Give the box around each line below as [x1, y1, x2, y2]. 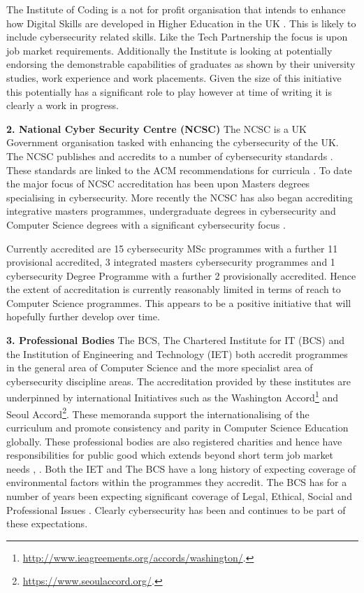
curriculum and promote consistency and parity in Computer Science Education [6, 420, 349, 434]
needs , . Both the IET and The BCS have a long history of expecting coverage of [6, 461, 356, 476]
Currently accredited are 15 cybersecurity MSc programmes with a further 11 [6, 241, 338, 255]
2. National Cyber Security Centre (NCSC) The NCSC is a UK [6, 121, 307, 136]
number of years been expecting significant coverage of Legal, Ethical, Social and [6, 488, 352, 503]
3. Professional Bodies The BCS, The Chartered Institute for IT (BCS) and [6, 333, 344, 348]
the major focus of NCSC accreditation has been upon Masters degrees [6, 176, 310, 191]
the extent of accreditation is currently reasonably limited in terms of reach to [6, 282, 341, 296]
